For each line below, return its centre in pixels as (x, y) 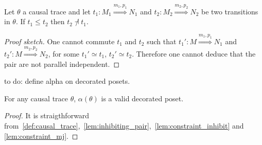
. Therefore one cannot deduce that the (194, 54)
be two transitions (230, 11)
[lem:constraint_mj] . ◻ (41, 135)
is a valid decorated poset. (142, 98)
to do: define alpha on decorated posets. (67, 81)
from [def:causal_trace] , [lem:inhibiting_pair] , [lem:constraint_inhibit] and (124, 125)
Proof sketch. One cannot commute (59, 41)
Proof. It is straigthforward (47, 115)
